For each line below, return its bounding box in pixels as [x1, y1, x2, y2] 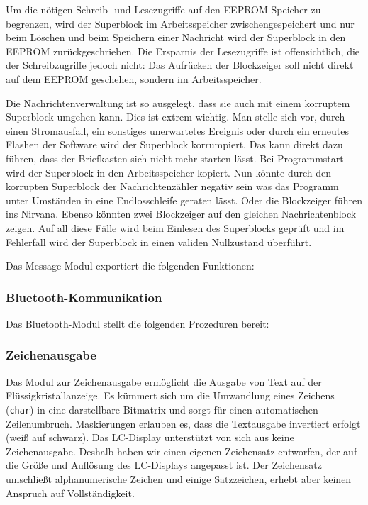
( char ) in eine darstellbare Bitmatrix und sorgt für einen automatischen [6, 401, 318, 416]
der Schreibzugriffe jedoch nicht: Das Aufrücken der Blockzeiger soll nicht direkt [6, 57, 354, 72]
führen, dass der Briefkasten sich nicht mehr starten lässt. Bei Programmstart [6, 150, 344, 165]
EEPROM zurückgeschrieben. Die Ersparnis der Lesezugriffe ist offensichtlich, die [6, 43, 360, 58]
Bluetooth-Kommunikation [6, 288, 162, 306]
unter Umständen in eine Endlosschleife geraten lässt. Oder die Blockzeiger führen [6, 192, 363, 207]
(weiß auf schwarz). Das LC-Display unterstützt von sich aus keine [6, 430, 294, 445]
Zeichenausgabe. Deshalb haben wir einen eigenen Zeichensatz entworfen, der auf [6, 443, 357, 458]
